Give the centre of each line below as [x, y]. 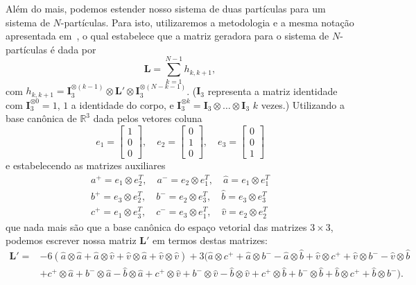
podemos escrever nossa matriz [71, 240]
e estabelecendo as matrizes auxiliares [86, 165]
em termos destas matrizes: [210, 240]
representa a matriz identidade [272, 90]
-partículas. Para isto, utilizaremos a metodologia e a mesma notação [207, 22]
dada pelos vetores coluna [148, 118]
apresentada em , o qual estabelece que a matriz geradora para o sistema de [167, 36]
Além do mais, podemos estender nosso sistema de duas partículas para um [166, 8]
